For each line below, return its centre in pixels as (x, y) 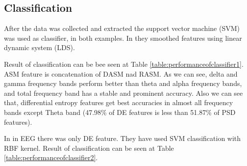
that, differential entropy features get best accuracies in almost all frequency (119, 102)
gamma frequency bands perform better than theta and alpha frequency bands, (123, 83)
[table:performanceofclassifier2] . (51, 157)
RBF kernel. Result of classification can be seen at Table (89, 148)
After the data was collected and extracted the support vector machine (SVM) (122, 28)
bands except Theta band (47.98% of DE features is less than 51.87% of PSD (120, 112)
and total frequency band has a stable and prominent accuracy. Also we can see (123, 93)
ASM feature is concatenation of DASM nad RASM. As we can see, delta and (121, 73)
